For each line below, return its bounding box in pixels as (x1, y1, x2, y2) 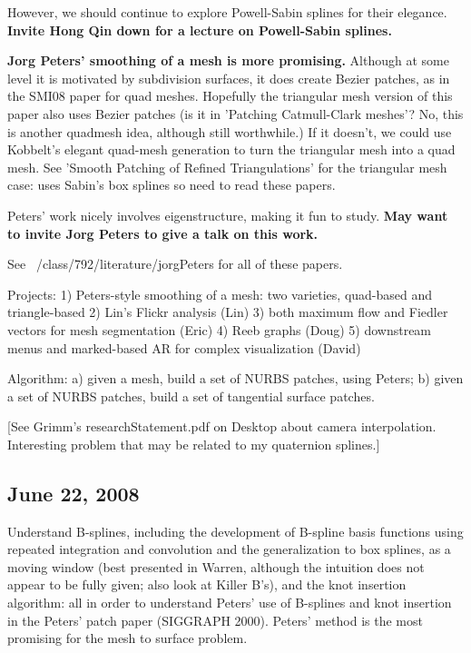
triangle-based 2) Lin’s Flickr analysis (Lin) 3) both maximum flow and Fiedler (7, 302, 448, 322)
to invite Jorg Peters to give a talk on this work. (7, 223, 319, 242)
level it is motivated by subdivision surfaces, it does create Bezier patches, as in (7, 68, 450, 87)
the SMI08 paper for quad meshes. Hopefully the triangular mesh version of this (7, 86, 453, 105)
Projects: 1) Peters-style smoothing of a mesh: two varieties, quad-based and (7, 284, 433, 303)
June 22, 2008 (7, 479, 140, 507)
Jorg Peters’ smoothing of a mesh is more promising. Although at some (7, 51, 449, 70)
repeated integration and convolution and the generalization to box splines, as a (7, 539, 451, 559)
